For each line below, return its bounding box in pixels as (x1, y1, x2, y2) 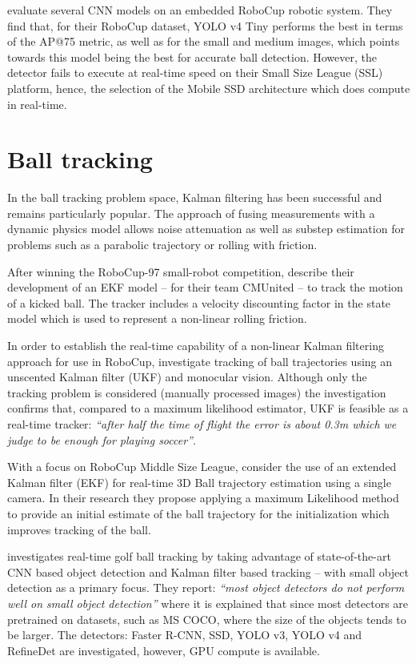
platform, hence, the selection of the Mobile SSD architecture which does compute (7, 79, 410, 96)
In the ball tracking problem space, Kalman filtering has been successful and (7, 189, 382, 206)
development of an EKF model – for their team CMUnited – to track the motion (7, 279, 403, 296)
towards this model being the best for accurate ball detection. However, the (7, 48, 377, 65)
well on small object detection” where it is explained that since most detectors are (7, 594, 409, 611)
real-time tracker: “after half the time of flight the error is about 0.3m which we (7, 416, 397, 432)
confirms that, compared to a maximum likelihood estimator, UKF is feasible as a (7, 400, 409, 417)
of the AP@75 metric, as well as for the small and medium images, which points (7, 33, 400, 50)
